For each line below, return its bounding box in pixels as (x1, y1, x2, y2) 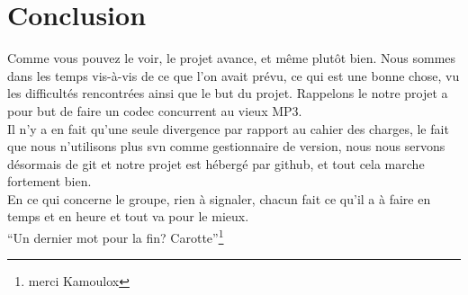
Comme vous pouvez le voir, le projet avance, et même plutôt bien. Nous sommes (7, 49, 456, 67)
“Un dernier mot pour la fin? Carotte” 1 (7, 226, 224, 246)
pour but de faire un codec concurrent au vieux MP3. (7, 101, 302, 120)
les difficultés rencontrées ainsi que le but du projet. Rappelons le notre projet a (7, 84, 448, 103)
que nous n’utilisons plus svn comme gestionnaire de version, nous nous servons (7, 137, 445, 156)
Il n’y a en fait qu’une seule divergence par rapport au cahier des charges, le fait (7, 119, 449, 138)
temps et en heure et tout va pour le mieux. (7, 207, 249, 226)
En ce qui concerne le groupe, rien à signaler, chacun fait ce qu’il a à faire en (7, 189, 431, 208)
